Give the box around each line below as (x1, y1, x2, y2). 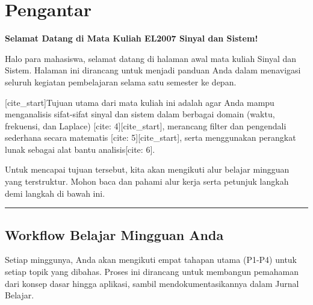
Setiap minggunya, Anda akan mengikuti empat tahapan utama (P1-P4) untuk (5, 253, 297, 266)
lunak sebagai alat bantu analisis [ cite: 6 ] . (5, 143, 155, 155)
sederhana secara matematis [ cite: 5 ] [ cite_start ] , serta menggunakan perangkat (5, 131, 296, 144)
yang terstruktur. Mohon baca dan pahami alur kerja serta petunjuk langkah (5, 175, 289, 188)
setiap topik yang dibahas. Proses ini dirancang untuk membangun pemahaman (5, 265, 299, 278)
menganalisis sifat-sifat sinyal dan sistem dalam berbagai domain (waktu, (5, 108, 275, 120)
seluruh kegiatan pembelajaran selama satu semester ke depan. (5, 75, 237, 88)
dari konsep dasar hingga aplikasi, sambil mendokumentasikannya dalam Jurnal (5, 277, 299, 289)
